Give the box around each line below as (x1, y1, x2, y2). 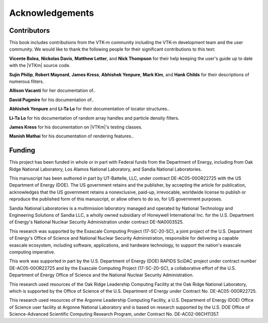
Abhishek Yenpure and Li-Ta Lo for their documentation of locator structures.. (9, 106, 170, 112)
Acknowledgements (9, 7, 94, 18)
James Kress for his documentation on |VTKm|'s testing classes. (9, 124, 142, 130)
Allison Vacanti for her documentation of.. (9, 87, 96, 94)
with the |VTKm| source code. (9, 63, 70, 68)
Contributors (9, 26, 50, 35)
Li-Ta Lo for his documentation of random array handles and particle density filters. (9, 115, 180, 121)
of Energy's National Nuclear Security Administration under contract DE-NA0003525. (9, 219, 184, 225)
